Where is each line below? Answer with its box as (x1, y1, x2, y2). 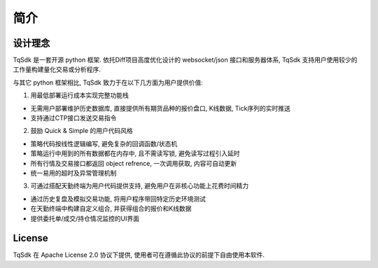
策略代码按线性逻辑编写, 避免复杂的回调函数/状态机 (30, 139, 178, 148)
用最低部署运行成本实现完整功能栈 (30, 91, 129, 99)
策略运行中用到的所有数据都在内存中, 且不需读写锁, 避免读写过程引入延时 (30, 149, 240, 157)
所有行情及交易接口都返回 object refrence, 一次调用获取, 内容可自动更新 (30, 159, 237, 167)
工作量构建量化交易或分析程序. (13, 65, 101, 73)
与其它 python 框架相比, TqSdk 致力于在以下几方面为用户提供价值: (13, 78, 203, 87)
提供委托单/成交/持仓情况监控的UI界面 (30, 214, 140, 223)
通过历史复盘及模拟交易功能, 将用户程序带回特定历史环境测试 (30, 195, 206, 203)
